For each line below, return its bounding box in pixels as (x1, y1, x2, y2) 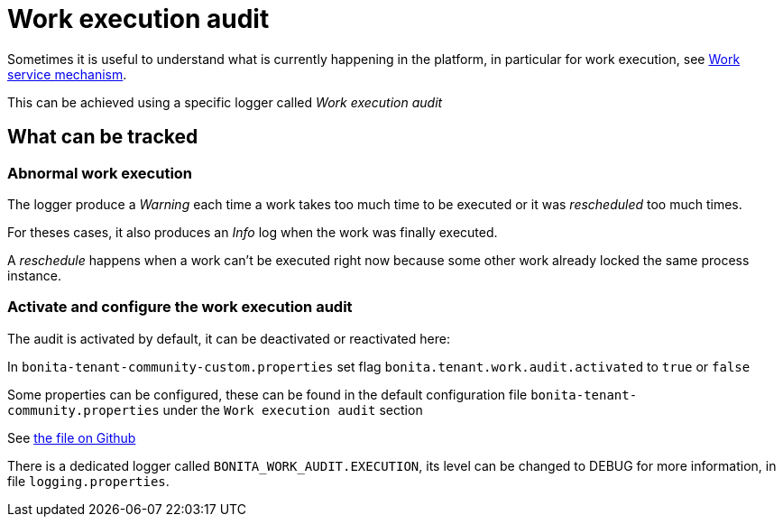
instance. (7, 267, 62, 283)
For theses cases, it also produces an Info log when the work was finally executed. (7, 224, 498, 240)
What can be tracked (7, 125, 198, 149)
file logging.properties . (7, 473, 170, 489)
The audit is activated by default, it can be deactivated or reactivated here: (7, 330, 450, 346)
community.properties (7, 402, 160, 418)
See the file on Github (7, 429, 136, 446)
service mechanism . (7, 66, 127, 82)
